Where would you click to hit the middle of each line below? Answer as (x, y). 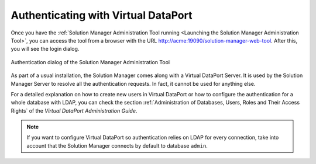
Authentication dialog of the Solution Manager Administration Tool (90, 62)
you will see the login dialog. (45, 49)
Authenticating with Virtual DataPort (102, 15)
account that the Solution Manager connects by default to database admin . (117, 145)
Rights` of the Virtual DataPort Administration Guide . (74, 110)
